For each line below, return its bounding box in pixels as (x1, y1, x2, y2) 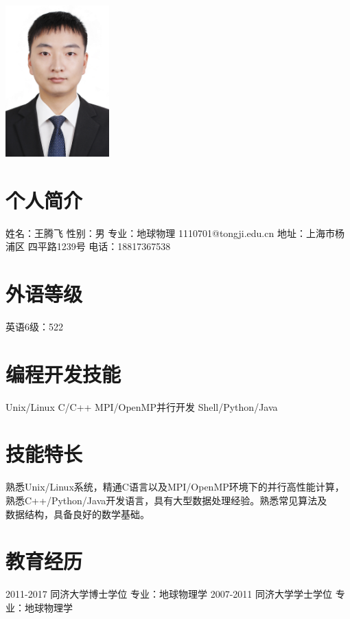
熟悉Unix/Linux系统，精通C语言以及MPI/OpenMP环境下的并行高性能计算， (5, 480, 345, 494)
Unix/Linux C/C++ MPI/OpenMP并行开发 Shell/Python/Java (5, 399, 278, 414)
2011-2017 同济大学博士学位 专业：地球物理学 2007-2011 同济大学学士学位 (5, 587, 333, 601)
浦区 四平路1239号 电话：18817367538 (5, 239, 171, 254)
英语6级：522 (5, 319, 63, 333)
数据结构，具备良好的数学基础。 (5, 506, 150, 521)
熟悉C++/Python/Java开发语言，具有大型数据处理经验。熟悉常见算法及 (5, 493, 327, 507)
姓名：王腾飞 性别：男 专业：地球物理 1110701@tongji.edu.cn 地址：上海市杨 (5, 225, 345, 240)
